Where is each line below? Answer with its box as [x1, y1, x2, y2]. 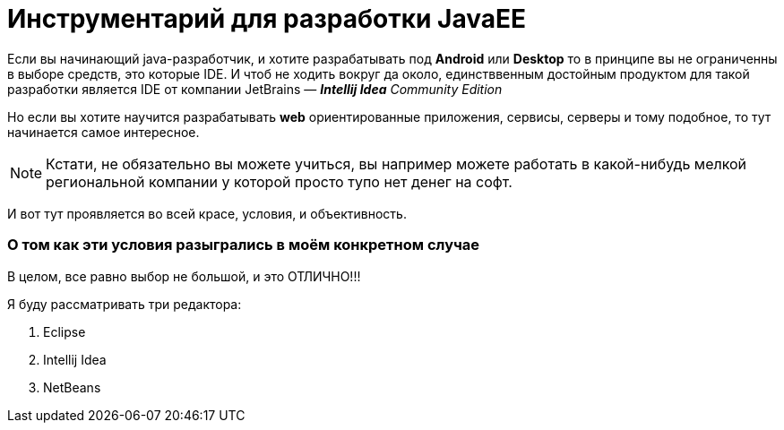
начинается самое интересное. [7, 124, 200, 140]
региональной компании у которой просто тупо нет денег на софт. [46, 172, 513, 191]
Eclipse [43, 323, 86, 340]
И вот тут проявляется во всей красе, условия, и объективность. [7, 205, 407, 221]
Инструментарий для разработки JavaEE [7, 4, 526, 34]
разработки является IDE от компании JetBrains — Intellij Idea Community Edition [7, 81, 503, 97]
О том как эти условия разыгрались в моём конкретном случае [7, 236, 480, 254]
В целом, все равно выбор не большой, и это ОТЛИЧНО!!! [7, 268, 361, 284]
